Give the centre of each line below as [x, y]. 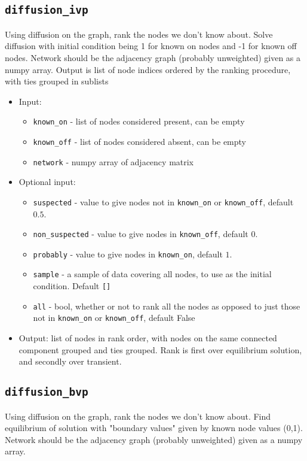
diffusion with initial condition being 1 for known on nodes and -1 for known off [151, 46]
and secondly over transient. [70, 361]
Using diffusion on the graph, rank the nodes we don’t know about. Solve [139, 34]
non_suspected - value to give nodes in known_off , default [141, 234]
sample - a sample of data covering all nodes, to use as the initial [152, 274]
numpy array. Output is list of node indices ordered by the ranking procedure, [148, 69]
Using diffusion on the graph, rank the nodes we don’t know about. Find [138, 416]
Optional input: [47, 182]
